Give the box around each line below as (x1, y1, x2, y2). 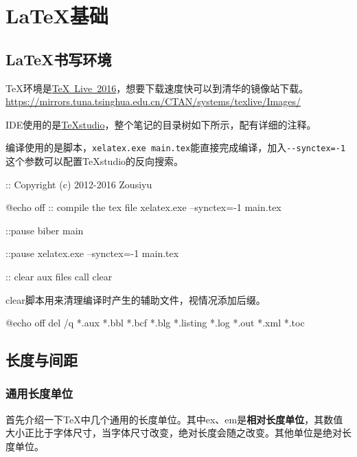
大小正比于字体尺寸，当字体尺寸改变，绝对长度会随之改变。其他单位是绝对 (5, 425, 342, 440)
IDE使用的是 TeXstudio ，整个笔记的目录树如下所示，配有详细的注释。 (5, 117, 316, 131)
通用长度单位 (5, 385, 73, 402)
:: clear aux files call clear (5, 269, 113, 283)
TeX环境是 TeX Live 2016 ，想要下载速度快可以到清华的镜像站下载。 (5, 80, 309, 95)
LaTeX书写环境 (5, 48, 112, 69)
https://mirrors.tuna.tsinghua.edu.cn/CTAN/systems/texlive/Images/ (5, 94, 301, 109)
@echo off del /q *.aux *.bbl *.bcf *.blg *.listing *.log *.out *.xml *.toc (5, 315, 305, 330)
